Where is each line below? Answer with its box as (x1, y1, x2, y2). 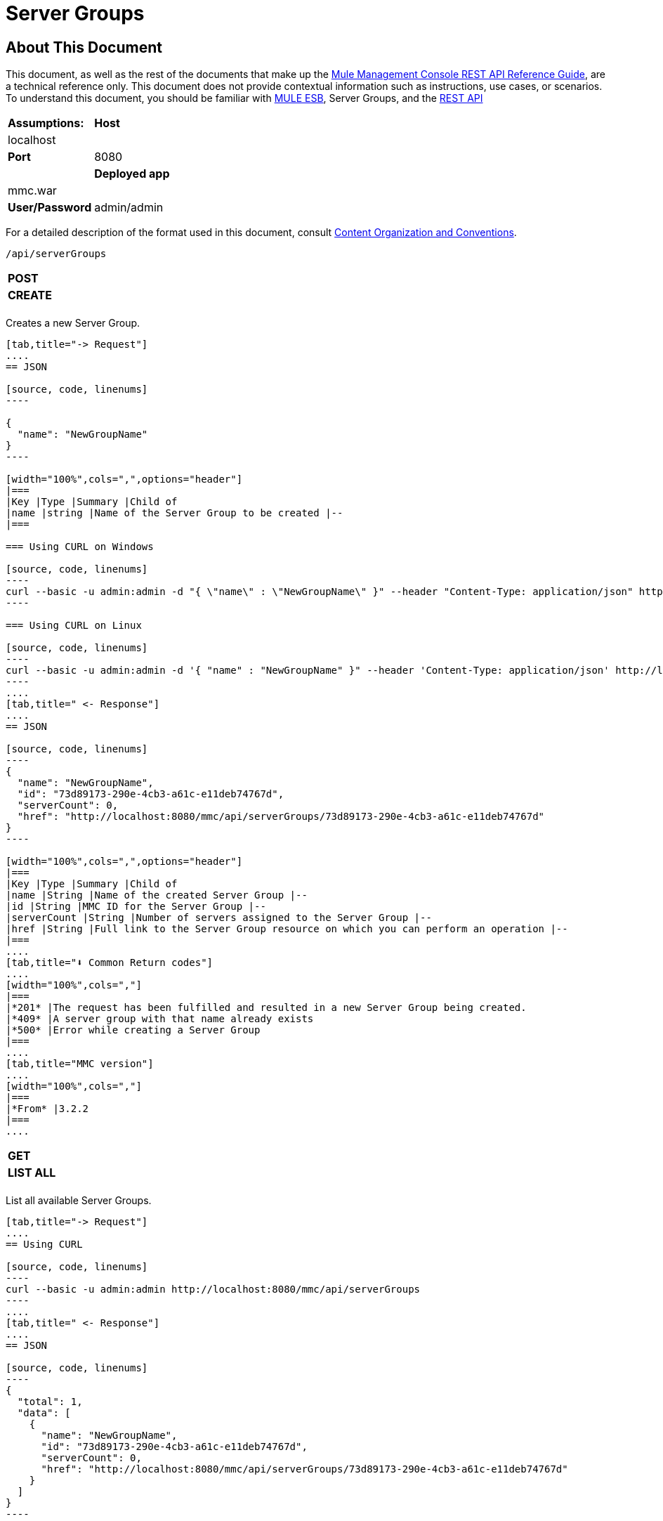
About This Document (6, 38, 162, 56)
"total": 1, (17, 1396, 83, 1408)
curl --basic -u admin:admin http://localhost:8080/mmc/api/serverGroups (6, 1284, 421, 1295)
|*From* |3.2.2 (6, 1103, 89, 1115)
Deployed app (94, 167, 170, 181)
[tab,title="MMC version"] (6, 1058, 154, 1070)
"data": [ (17, 1407, 71, 1419)
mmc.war (8, 183, 57, 198)
